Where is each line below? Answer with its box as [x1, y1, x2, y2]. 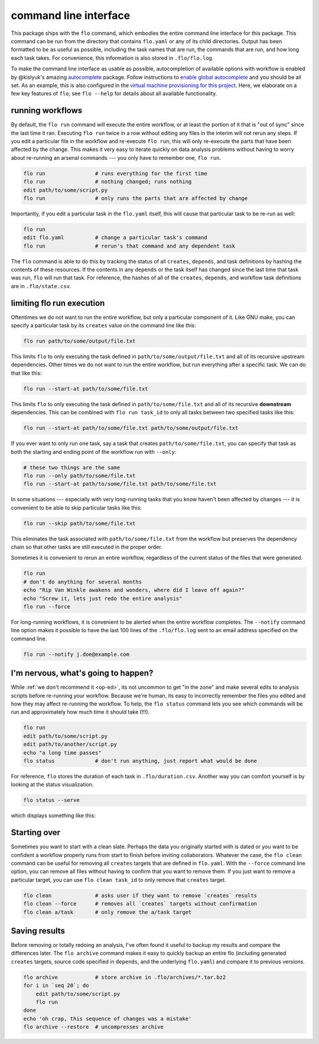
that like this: [11, 369, 43, 376]
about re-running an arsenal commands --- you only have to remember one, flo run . [11, 154, 222, 161]
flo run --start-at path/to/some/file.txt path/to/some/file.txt [23, 481, 217, 488]
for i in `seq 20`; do [23, 982, 89, 989]
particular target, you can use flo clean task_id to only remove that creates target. [11, 876, 227, 883]
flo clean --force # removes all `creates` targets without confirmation [23, 900, 257, 907]
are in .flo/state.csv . [11, 282, 71, 289]
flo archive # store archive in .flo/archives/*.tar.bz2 [23, 974, 226, 981]
